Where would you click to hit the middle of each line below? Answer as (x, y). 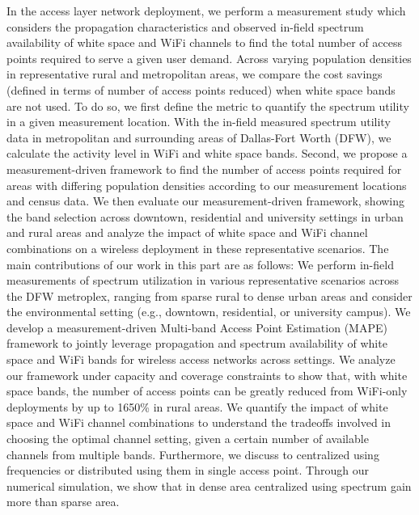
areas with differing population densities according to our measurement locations (207, 185)
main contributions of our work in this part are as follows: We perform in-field (200, 264)
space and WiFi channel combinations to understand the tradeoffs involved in (199, 422)
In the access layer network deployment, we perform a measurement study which (206, 11)
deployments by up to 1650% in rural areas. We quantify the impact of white (197, 406)
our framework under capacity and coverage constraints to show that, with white (207, 375)
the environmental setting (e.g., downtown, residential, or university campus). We (209, 312)
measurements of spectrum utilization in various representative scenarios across (203, 280)
